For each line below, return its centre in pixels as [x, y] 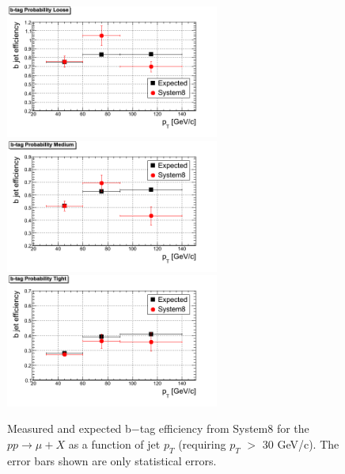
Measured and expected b [69, 428]
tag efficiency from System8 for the [224, 428]
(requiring [202, 443]
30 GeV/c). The [301, 443]
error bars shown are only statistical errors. [112, 460]
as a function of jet [114, 443]
